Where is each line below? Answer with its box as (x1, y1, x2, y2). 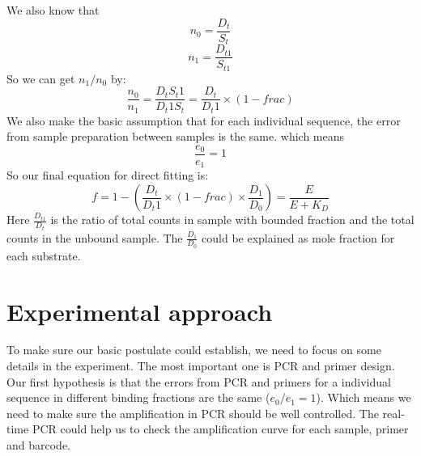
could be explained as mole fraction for (202, 229, 395, 246)
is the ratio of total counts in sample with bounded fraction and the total (50, 211, 415, 228)
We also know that (6, 2, 100, 18)
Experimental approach (6, 294, 273, 327)
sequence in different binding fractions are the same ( (6, 389, 270, 406)
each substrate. (6, 247, 81, 264)
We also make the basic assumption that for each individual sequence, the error (6, 112, 401, 129)
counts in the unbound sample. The (6, 229, 183, 246)
